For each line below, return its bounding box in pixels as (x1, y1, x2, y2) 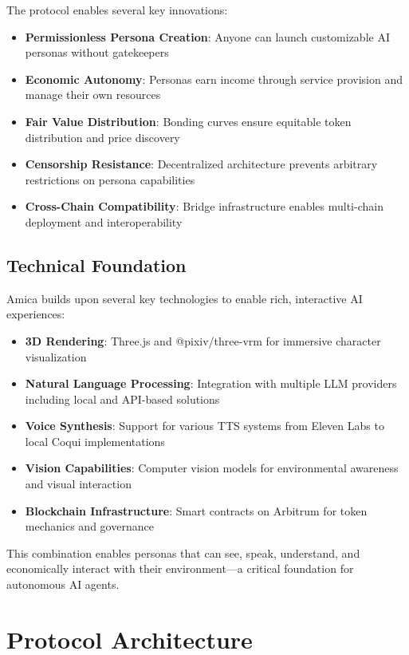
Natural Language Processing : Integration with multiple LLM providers (25, 375, 397, 392)
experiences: (6, 306, 65, 322)
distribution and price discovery (25, 128, 180, 145)
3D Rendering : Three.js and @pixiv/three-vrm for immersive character (25, 332, 381, 349)
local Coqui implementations (25, 432, 165, 449)
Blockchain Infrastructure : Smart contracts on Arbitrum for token (25, 502, 368, 519)
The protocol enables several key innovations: (6, 2, 228, 18)
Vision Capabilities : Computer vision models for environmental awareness (25, 460, 399, 476)
